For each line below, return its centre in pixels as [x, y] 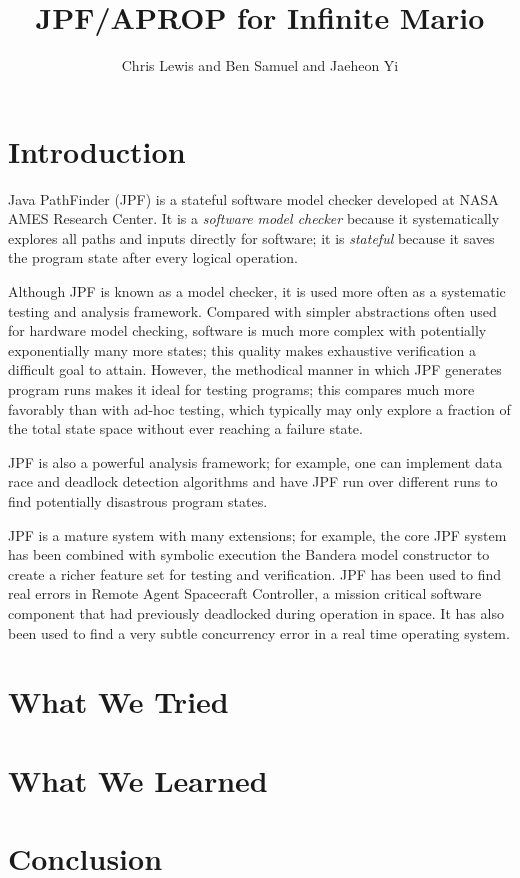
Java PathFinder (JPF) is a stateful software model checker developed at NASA [253, 198]
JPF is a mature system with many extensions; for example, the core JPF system [257, 534]
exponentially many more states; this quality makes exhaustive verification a [242, 349]
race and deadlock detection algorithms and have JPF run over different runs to [253, 481]
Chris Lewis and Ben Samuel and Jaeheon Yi [260, 65]
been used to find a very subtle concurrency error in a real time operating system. [259, 632]
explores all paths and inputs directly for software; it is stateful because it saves [251, 237]
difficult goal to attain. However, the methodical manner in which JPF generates [255, 369]
